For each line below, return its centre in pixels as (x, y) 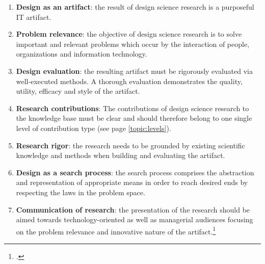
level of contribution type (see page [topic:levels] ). (94, 128)
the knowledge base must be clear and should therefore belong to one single (134, 118)
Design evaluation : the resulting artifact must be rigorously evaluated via (134, 71)
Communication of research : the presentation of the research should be (133, 209)
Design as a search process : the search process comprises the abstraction (135, 172)
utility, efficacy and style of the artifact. (78, 91)
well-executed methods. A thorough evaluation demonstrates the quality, (129, 81)
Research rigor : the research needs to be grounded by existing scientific (130, 145)
